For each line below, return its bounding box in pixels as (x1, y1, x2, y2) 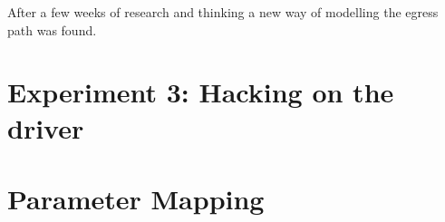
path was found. (7, 20, 97, 39)
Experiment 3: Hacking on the (7, 73, 394, 111)
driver (7, 109, 84, 146)
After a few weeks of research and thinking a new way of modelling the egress (7, 3, 439, 21)
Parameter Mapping (7, 179, 265, 217)
